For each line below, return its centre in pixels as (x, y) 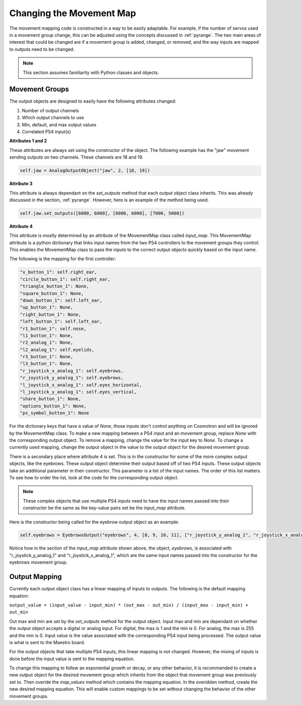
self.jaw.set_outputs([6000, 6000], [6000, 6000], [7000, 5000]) (102, 213)
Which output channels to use (53, 118)
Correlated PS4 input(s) (47, 131)
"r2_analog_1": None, (47, 343)
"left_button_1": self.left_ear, (61, 322)
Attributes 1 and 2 (28, 141)
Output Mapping (36, 577)
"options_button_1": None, (53, 406)
